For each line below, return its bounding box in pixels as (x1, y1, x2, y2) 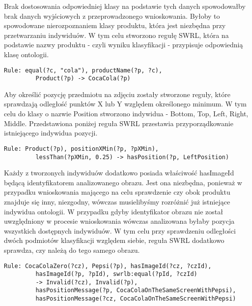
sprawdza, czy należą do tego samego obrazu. (4, 244, 140, 255)
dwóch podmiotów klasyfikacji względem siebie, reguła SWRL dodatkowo (4, 235, 224, 245)
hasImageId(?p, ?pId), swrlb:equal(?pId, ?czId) (35, 271, 197, 278)
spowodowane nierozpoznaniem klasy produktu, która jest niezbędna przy (4, 20, 226, 31)
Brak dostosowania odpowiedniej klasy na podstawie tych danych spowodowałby (4, 1, 246, 11)
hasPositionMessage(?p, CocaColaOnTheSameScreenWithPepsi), (35, 287, 236, 294)
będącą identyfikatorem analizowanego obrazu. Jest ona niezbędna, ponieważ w (4, 177, 242, 187)
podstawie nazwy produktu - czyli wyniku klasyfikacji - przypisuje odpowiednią (4, 39, 243, 50)
